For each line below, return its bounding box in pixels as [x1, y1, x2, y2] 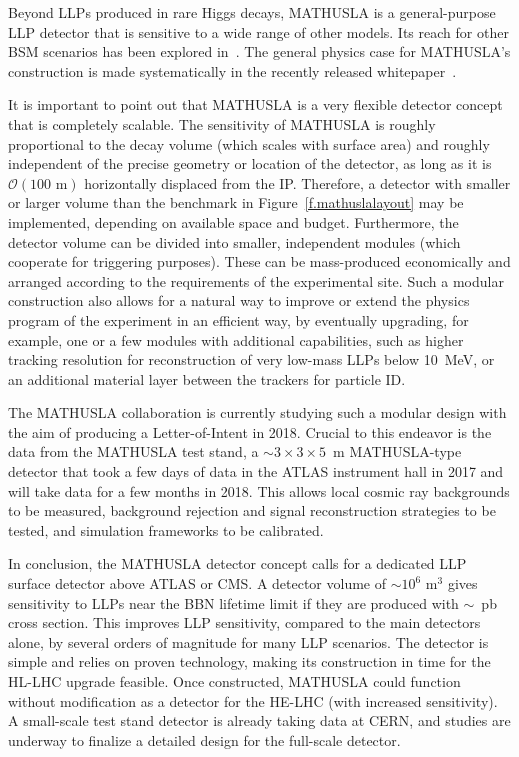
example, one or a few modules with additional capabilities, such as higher [8, 329, 464, 350]
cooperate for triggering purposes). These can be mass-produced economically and [8, 251, 511, 272]
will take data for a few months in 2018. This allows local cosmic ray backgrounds [8, 480, 510, 501]
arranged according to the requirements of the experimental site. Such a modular [8, 270, 504, 291]
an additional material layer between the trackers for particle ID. [8, 368, 406, 389]
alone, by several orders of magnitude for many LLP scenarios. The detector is [8, 631, 489, 652]
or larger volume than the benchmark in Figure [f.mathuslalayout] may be [8, 192, 464, 213]
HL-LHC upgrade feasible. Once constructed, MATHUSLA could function [8, 671, 461, 691]
